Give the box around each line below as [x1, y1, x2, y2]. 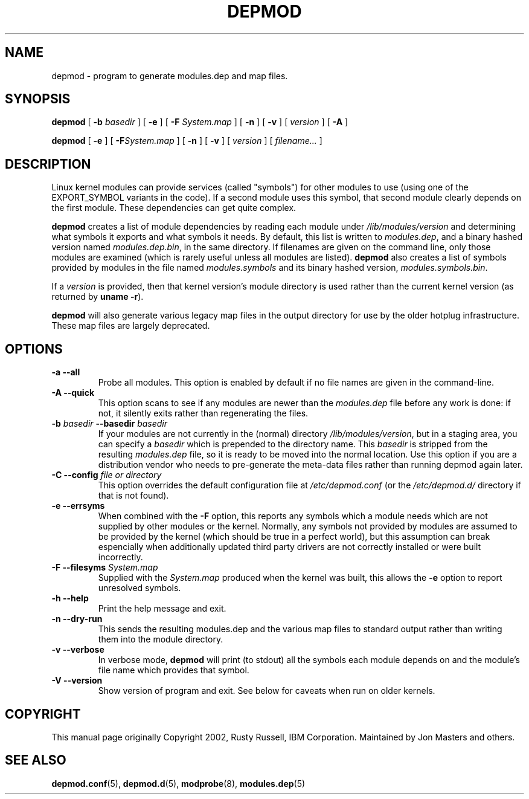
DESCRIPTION [5, 156, 91, 172]
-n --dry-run [51, 613, 103, 624]
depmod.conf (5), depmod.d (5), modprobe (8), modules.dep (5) [51, 778, 306, 789]
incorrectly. [98, 552, 143, 563]
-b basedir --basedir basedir [51, 418, 168, 429]
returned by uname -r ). [51, 291, 144, 302]
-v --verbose [51, 644, 104, 655]
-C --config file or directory [51, 470, 162, 480]
